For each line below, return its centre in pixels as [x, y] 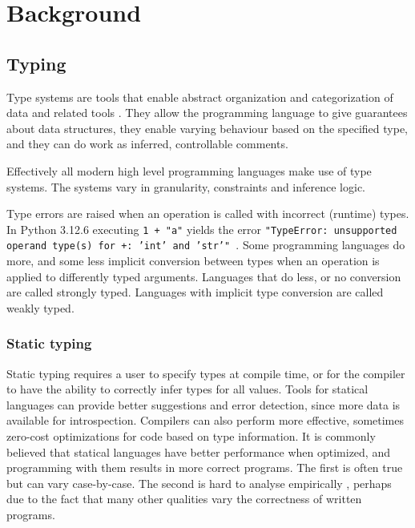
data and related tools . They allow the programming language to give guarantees [207, 113]
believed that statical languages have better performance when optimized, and [198, 451]
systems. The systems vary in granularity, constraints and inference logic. [186, 186]
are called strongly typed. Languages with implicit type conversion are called [195, 292]
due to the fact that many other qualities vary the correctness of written [184, 499]
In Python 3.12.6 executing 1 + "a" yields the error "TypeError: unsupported [202, 229]
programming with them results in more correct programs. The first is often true [205, 468]
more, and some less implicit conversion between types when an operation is [193, 261]
